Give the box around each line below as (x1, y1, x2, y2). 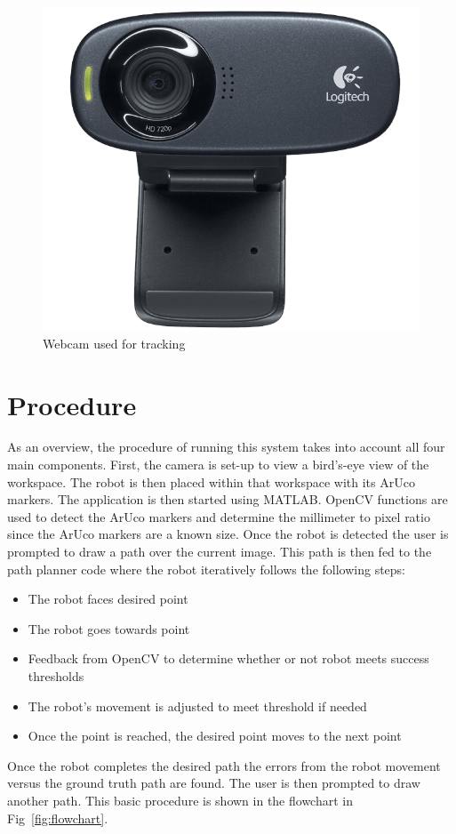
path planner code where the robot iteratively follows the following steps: (7, 559, 406, 578)
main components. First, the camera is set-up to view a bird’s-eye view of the (7, 455, 429, 474)
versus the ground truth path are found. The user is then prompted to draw (7, 774, 420, 792)
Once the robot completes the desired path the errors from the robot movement (7, 756, 441, 774)
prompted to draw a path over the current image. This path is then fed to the (7, 542, 432, 561)
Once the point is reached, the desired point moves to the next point (28, 726, 402, 745)
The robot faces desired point (28, 589, 188, 608)
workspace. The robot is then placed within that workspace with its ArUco (7, 472, 415, 491)
